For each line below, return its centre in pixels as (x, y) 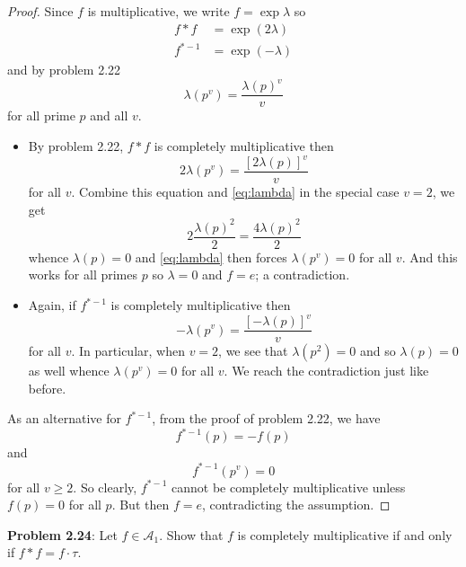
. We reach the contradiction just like (326, 371)
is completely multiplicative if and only (345, 534)
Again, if (52, 305)
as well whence (69, 371)
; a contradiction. (303, 275)
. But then (141, 505)
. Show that (191, 534)
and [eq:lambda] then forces (211, 257)
